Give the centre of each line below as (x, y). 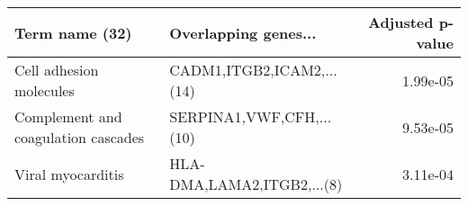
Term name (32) (73, 32)
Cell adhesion (57, 70)
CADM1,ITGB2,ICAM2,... (253, 70)
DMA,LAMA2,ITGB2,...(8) (256, 184)
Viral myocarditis (69, 174)
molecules (45, 90)
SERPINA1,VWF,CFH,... (251, 116)
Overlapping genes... (243, 32)
